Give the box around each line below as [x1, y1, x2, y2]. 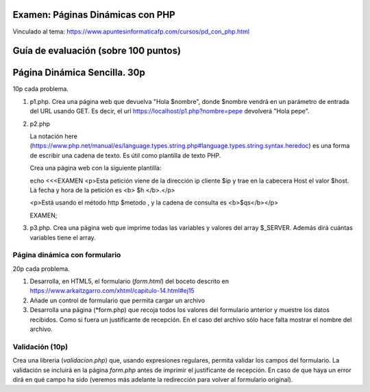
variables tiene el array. [29, 233, 96, 241]
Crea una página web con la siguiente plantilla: [29, 164, 162, 172]
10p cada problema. [12, 85, 69, 93]
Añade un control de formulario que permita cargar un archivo [29, 296, 206, 304]
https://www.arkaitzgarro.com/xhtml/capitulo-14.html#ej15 [29, 287, 195, 295]
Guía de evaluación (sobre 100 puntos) [12, 45, 182, 57]
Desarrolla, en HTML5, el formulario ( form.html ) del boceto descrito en [29, 277, 230, 285]
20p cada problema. [12, 264, 70, 273]
